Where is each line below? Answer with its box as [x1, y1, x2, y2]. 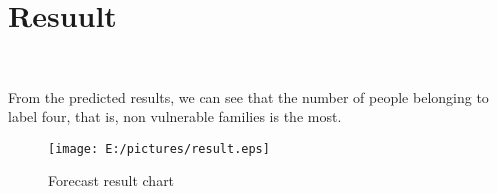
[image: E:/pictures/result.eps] [48, 141, 270, 156]
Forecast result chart [48, 170, 175, 191]
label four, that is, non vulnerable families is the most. [8, 106, 342, 127]
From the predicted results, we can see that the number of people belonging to [8, 86, 489, 107]
